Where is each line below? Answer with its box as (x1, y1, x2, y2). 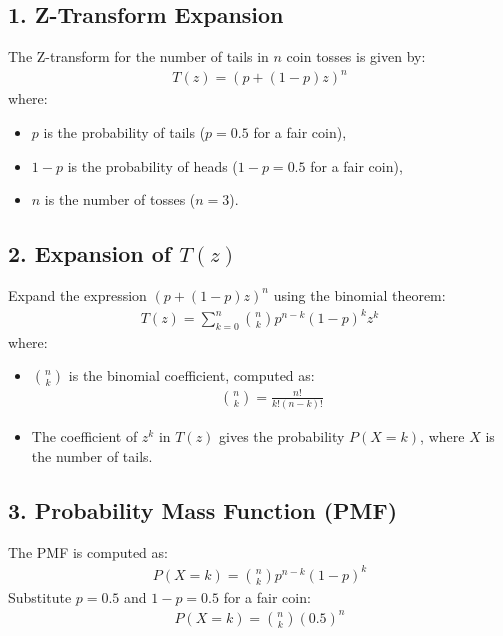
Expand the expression (8, 284, 147, 305)
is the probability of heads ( (67, 155, 238, 176)
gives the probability (219, 426, 345, 447)
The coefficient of (31, 426, 138, 447)
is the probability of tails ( (43, 121, 206, 142)
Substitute (8, 586, 72, 607)
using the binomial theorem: (273, 284, 446, 305)
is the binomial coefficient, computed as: (68, 365, 315, 386)
